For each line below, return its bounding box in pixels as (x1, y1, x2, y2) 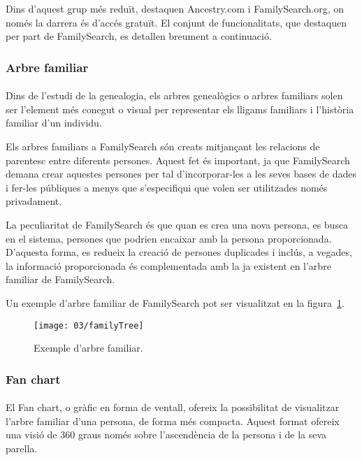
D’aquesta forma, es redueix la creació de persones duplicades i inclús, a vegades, (6, 245, 352, 259)
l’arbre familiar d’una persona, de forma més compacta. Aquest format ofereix (6, 413, 340, 428)
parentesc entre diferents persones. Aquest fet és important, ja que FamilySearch (6, 152, 350, 167)
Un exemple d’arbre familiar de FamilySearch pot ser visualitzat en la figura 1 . (6, 295, 345, 310)
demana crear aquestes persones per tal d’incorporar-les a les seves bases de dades (6, 166, 356, 181)
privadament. (6, 194, 62, 208)
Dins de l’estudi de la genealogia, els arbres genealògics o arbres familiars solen (6, 88, 343, 103)
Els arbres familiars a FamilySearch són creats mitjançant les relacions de (6, 139, 320, 153)
